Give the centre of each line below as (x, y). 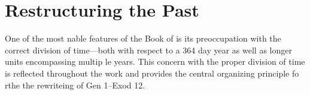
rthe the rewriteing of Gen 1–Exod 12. (75, 85)
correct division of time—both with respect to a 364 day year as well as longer (148, 50)
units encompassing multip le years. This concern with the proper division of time (155, 61)
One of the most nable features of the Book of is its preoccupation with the (143, 38)
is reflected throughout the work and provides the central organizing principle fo (152, 73)
